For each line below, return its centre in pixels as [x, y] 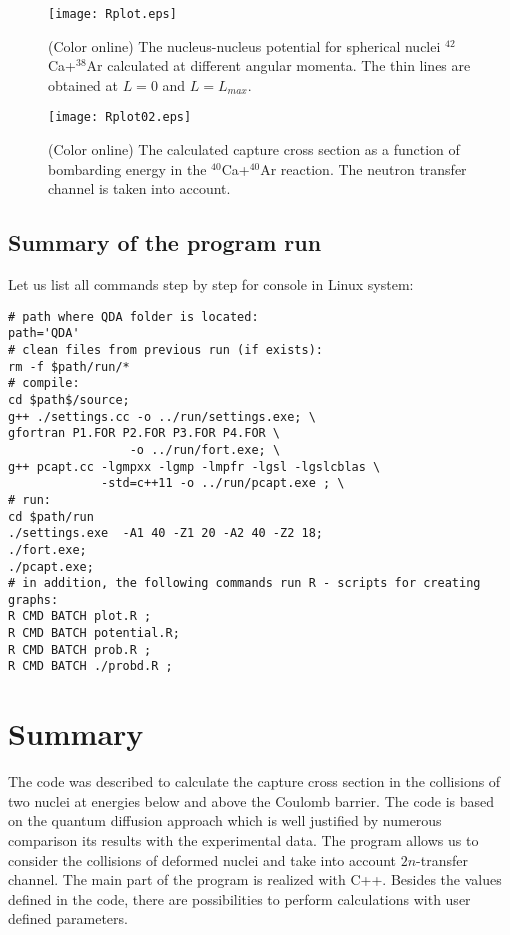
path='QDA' [44, 333]
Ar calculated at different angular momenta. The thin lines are [278, 65]
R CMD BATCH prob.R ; [80, 649]
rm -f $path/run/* [69, 366]
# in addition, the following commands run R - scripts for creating [244, 583]
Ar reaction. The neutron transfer [363, 168]
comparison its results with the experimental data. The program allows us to [243, 840]
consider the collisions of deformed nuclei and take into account [202, 859]
